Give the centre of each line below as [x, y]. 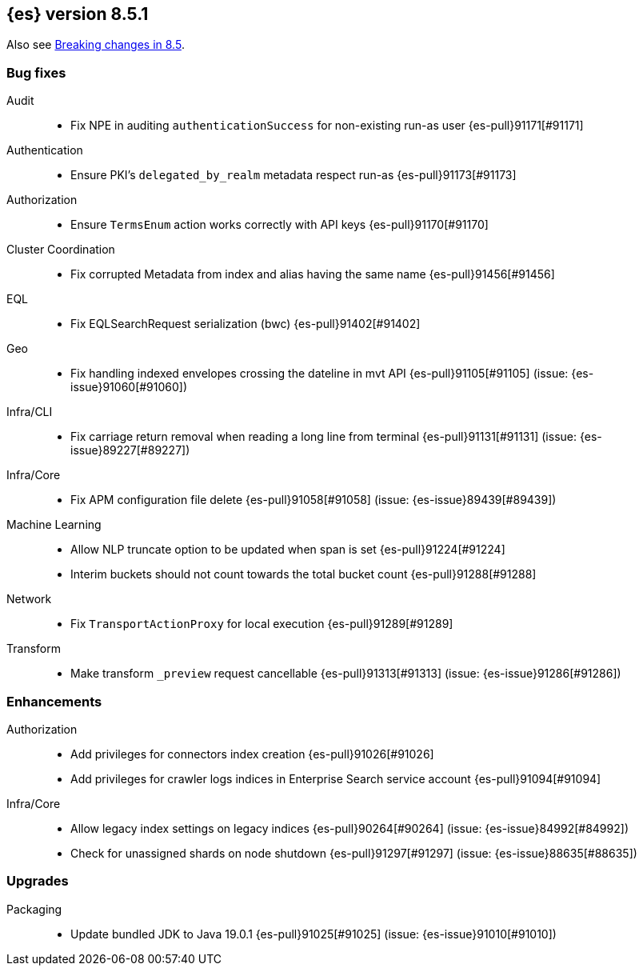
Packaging [34, 909]
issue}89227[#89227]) [130, 450]
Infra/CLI [30, 412]
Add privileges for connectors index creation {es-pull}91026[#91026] [252, 754]
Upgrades [38, 881]
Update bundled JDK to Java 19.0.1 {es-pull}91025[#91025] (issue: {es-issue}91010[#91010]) [314, 934]
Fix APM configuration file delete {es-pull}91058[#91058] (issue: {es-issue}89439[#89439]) [314, 500]
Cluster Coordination [61, 250]
